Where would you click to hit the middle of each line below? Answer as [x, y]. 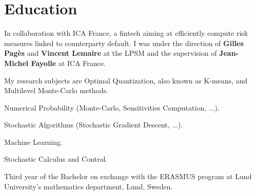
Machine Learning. [33, 142]
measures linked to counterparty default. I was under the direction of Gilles [124, 43]
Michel [16, 63]
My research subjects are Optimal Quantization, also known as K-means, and [126, 80]
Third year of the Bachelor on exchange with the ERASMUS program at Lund [128, 176]
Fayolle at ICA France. [68, 63]
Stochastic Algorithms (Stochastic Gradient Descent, [87, 125]
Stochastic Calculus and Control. [56, 159]
